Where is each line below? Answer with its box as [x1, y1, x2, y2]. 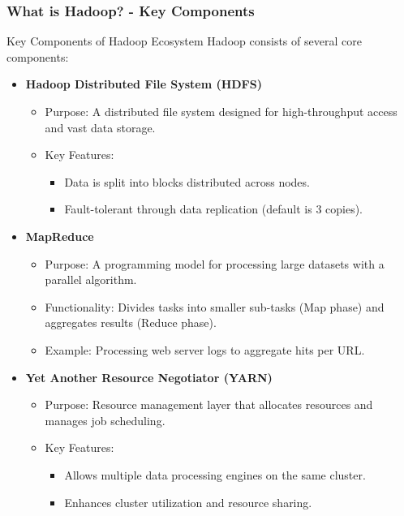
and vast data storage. [45, 118, 156, 135]
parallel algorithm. [45, 271, 137, 288]
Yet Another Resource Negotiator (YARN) [25, 368, 273, 385]
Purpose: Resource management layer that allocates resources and [45, 396, 373, 413]
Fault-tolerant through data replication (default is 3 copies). [64, 200, 363, 217]
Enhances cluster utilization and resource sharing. [64, 493, 312, 510]
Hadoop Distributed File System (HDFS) [25, 75, 262, 92]
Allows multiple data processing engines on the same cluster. [64, 466, 366, 483]
